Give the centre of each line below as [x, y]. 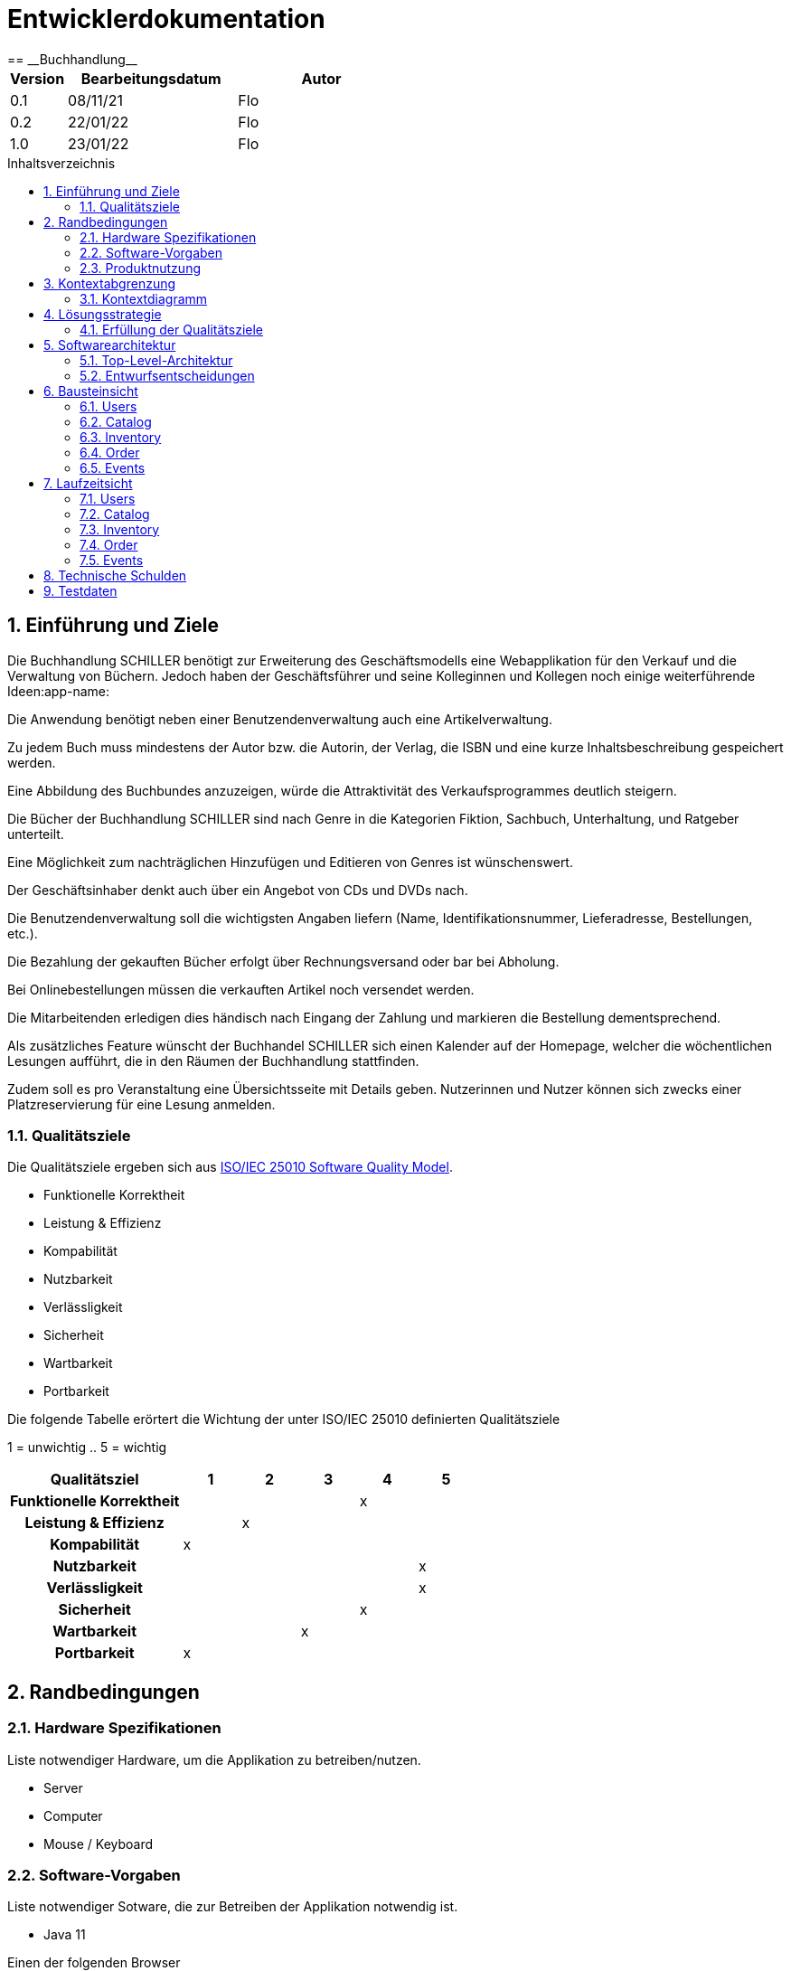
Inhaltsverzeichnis [61, 163]
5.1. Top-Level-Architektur [156, 360]
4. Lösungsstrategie [103, 314]
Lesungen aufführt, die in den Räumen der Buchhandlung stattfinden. [213, 1061]
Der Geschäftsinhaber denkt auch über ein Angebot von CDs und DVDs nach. [238, 890]
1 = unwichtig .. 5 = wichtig [87, 1448]
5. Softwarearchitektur [110, 344]
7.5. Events [112, 560]
